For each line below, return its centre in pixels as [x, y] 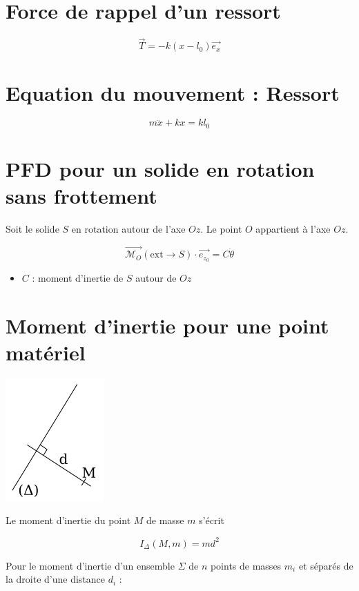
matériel [46, 352]
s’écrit [212, 520]
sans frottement [81, 196]
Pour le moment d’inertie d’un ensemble [90, 565]
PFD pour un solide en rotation [160, 169]
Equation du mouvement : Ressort [173, 92]
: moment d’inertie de [78, 277]
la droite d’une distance [56, 579]
